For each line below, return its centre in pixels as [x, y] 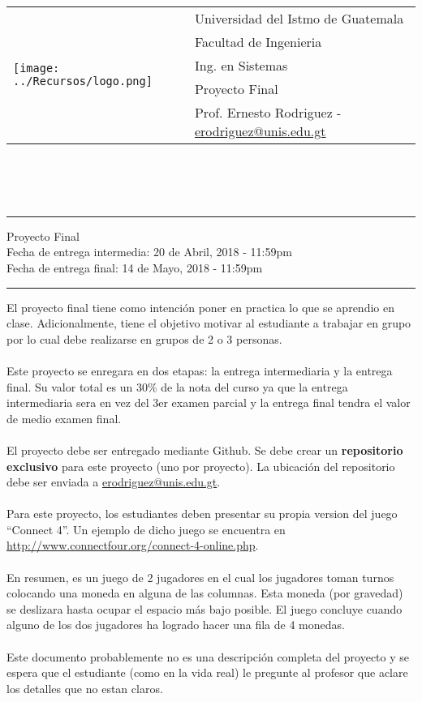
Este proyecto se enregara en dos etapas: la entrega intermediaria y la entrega [200, 370]
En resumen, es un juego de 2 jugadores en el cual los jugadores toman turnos [200, 577]
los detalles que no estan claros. [85, 688]
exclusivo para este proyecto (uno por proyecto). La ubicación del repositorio [201, 466]
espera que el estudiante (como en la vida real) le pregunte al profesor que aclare [207, 672]
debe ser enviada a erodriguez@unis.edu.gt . [114, 482]
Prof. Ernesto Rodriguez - [268, 112]
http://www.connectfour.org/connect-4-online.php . [133, 545]
